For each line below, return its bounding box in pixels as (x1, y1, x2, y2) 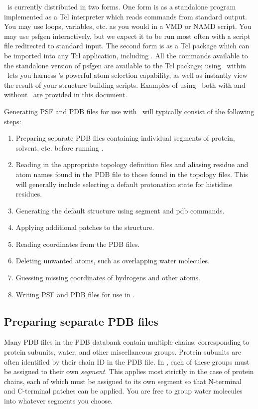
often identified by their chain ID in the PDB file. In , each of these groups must (4, 356, 250, 367)
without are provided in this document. (4, 89, 128, 100)
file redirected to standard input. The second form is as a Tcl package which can (4, 40, 250, 51)
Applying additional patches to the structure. (15, 222, 154, 232)
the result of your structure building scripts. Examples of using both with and (4, 79, 246, 90)
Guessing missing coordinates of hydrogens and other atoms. (15, 272, 200, 283)
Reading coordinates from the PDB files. (15, 238, 140, 249)
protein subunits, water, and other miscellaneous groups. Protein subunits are (4, 347, 241, 357)
